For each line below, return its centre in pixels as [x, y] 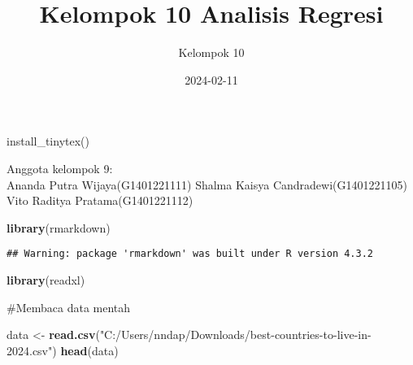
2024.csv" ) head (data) [63, 350]
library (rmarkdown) [59, 227]
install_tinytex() [48, 141]
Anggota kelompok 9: [60, 168]
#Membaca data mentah [69, 307]
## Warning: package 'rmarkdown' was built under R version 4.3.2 [190, 254]
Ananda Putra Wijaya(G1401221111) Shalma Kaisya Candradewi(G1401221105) [207, 184]
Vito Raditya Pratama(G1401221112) [100, 200]
